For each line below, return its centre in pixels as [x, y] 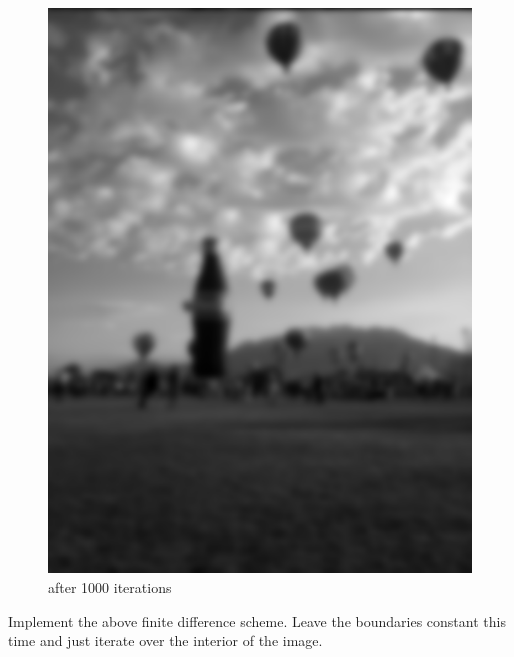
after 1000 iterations [110, 586]
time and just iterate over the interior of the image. [165, 640]
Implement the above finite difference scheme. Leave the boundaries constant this [257, 620]
